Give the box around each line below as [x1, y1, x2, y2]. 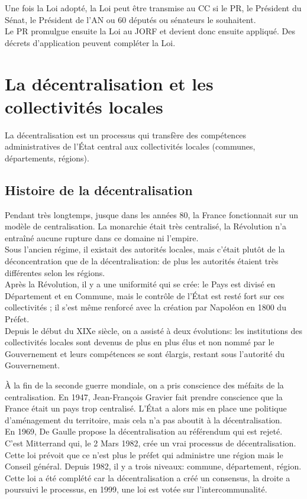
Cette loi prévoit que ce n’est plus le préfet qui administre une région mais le [5, 448, 283, 461]
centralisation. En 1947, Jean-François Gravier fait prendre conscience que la [5, 390, 283, 403]
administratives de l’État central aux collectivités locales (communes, [5, 140, 256, 153]
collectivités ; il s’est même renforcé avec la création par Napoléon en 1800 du [5, 301, 286, 313]
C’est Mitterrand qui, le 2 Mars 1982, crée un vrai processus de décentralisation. [5, 436, 296, 449]
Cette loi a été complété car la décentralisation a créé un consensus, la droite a [5, 471, 290, 484]
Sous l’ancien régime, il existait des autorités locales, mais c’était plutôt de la [5, 243, 285, 255]
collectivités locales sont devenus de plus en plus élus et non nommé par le [5, 336, 274, 348]
